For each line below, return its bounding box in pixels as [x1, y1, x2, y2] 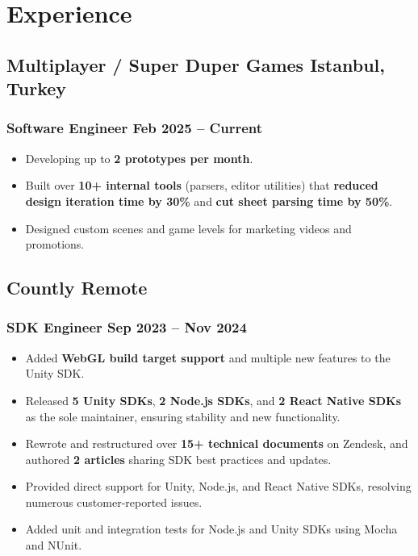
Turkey [6, 76, 67, 101]
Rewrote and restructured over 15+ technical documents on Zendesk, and [25, 435, 408, 452]
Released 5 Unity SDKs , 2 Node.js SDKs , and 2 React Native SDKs [25, 391, 402, 408]
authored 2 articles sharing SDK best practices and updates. [25, 450, 332, 467]
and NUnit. [25, 537, 82, 554]
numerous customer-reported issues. [25, 493, 203, 510]
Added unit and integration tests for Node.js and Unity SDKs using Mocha [25, 520, 398, 537]
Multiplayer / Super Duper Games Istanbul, [6, 52, 385, 77]
